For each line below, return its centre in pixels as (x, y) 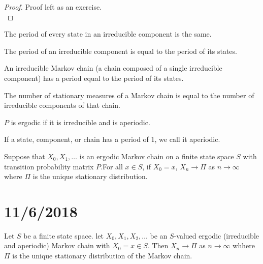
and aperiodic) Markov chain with (57, 245)
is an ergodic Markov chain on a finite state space (157, 156)
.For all (112, 166)
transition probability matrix (49, 166)
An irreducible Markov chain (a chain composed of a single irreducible (113, 68)
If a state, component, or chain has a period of (76, 139)
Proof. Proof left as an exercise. (53, 7)
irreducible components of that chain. (62, 105)
